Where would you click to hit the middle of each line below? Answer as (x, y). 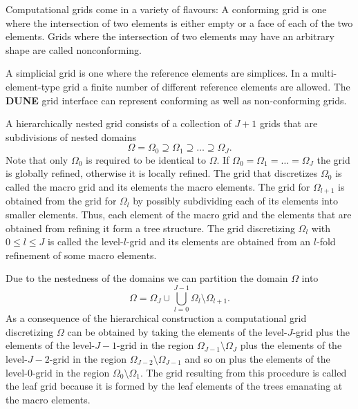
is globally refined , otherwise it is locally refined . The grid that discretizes (162, 173)
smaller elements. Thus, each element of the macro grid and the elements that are (179, 215)
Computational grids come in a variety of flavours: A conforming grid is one (166, 9)
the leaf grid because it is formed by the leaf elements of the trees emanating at (174, 386)
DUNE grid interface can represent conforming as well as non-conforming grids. (176, 100)
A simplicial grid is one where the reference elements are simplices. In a (157, 73)
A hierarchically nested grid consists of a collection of (119, 123)
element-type (33, 86)
